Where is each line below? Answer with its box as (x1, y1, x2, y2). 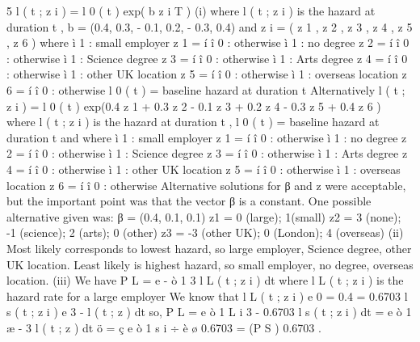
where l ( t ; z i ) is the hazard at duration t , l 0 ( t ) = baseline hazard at (6, 113, 380, 130)
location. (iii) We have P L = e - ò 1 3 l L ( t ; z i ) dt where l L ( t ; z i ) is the (6, 272, 404, 289)
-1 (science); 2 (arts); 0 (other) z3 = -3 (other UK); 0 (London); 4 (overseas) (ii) (6, 224, 404, 241)
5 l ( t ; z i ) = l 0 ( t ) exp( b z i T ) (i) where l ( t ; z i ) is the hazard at (6, 2, 376, 19)
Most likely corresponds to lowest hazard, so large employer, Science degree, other (6, 239, 412, 256)
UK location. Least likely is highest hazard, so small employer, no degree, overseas (6, 255, 414, 272)
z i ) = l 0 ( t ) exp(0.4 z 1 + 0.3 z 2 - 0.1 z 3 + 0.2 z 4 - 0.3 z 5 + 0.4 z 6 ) (6, 97, 381, 114)
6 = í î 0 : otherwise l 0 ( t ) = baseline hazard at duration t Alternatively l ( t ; (6, 81, 405, 98)
